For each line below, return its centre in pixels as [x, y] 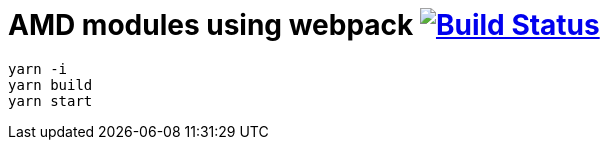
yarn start [50, 100]
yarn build [50, 84]
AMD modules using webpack [211, 25]
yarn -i [38, 68]
